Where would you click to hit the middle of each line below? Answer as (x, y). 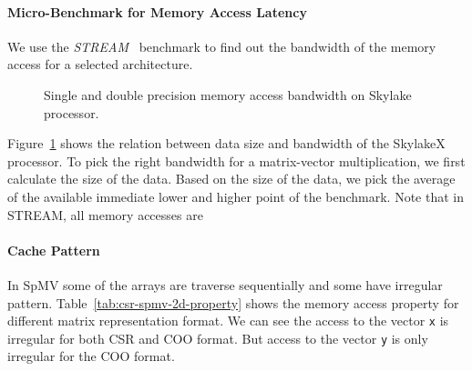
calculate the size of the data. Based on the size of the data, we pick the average (231, 179)
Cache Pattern (54, 250)
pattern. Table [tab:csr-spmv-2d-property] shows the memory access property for (233, 302)
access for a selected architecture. (100, 64)
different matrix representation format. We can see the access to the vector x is (228, 321)
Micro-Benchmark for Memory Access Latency (157, 11)
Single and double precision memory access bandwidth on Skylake (228, 94)
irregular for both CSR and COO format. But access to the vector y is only (218, 338)
